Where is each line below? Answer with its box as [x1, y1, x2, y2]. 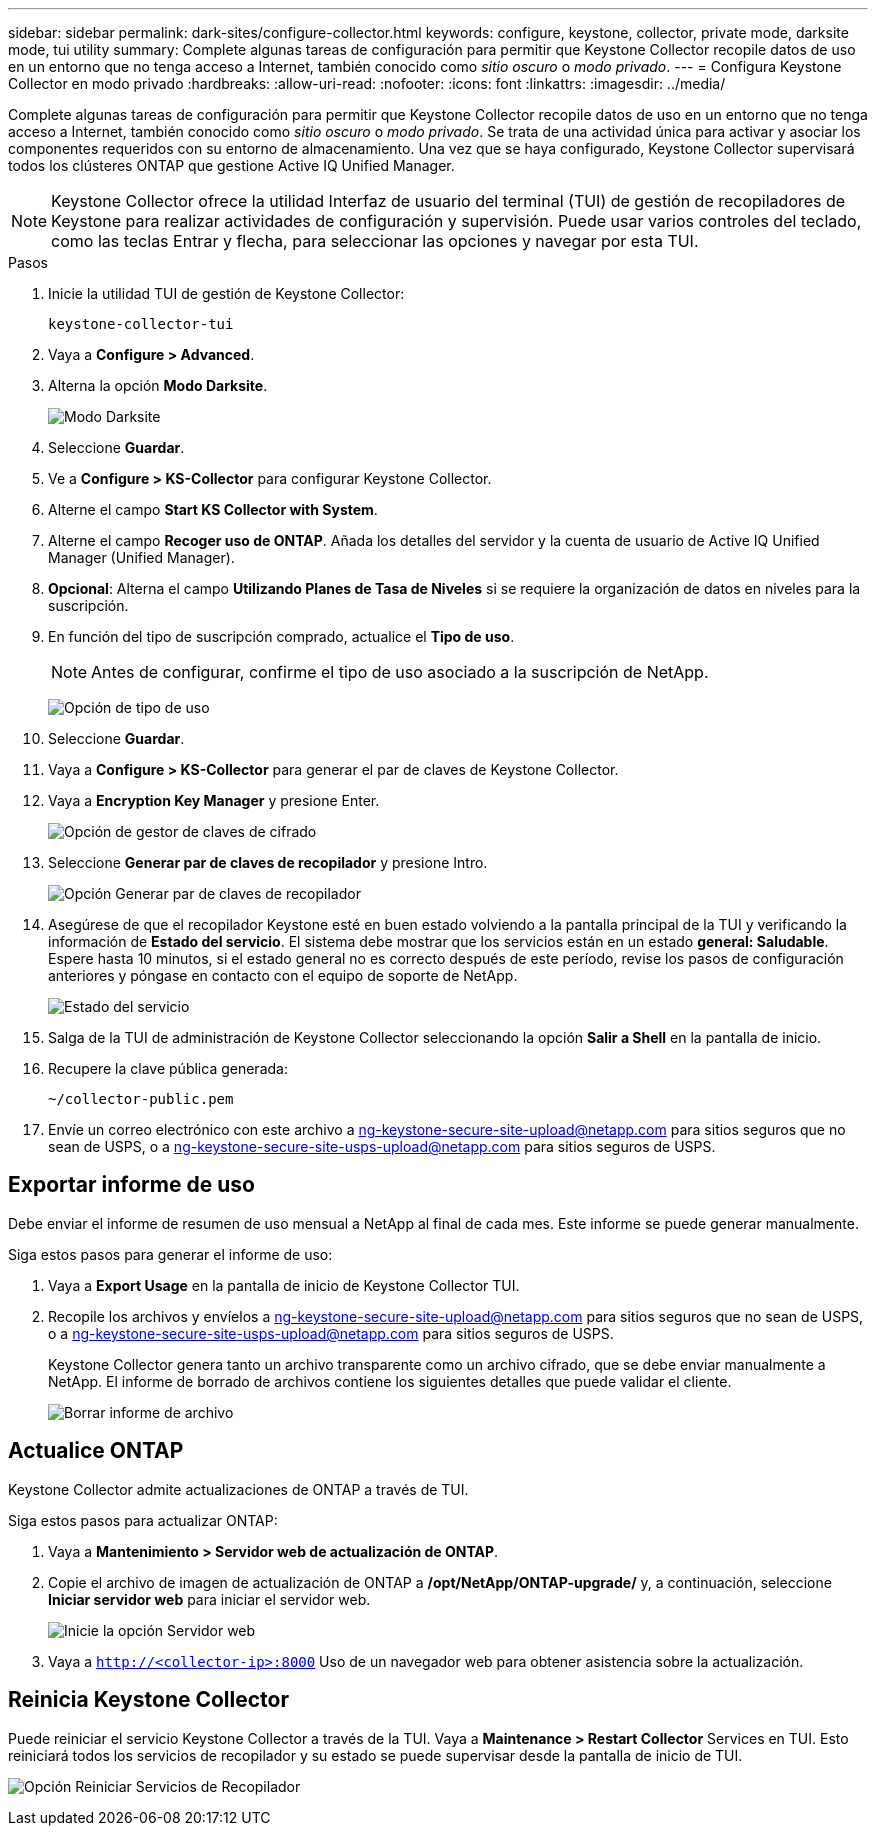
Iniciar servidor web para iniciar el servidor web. [48, 1590, 371, 1608]
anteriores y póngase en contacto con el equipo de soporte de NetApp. [48, 967, 518, 984]
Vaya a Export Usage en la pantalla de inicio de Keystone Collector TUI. [48, 1276, 520, 1294]
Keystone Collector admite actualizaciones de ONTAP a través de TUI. [8, 1480, 469, 1498]
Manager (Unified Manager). [48, 549, 235, 566]
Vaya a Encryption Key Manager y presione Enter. [48, 792, 380, 809]
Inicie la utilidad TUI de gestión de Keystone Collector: [48, 285, 405, 302]
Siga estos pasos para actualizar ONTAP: [8, 1511, 278, 1529]
